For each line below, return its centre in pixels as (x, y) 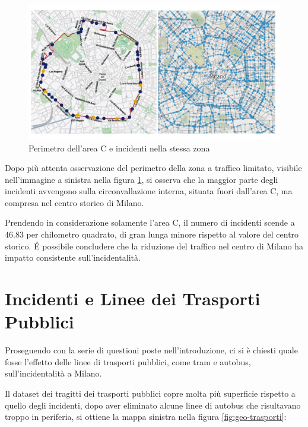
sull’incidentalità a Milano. (53, 373)
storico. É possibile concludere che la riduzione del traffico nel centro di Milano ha (154, 246)
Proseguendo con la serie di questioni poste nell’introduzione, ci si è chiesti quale (151, 350)
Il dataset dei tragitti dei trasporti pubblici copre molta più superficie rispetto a (150, 393)
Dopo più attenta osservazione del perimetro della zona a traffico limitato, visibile (153, 168)
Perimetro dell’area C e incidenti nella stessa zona (119, 148)
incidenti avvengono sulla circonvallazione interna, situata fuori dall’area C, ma (149, 191)
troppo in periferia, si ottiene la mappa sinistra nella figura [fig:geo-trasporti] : (146, 417)
